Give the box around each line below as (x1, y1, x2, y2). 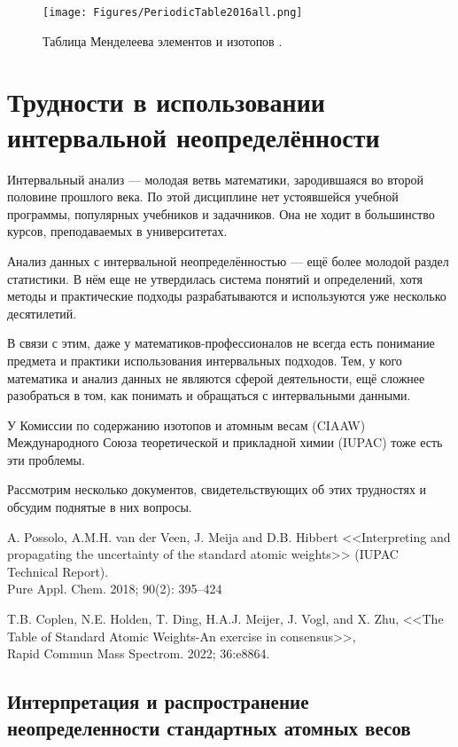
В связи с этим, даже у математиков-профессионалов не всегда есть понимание (7, 334, 435, 352)
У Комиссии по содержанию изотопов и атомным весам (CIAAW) (7, 415, 366, 434)
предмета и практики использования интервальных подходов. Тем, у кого (7, 350, 402, 369)
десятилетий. (7, 303, 77, 322)
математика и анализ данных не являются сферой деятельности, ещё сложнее (7, 368, 425, 387)
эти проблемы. (7, 450, 85, 468)
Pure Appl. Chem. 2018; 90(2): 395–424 (7, 579, 222, 598)
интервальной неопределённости (7, 118, 380, 154)
